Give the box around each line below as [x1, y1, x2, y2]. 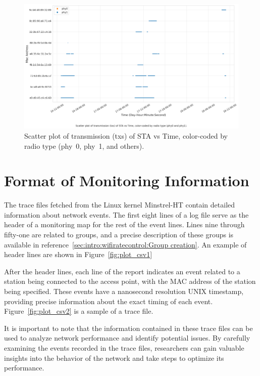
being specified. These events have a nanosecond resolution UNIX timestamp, [4, 286, 244, 297]
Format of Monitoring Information [4, 170, 249, 191]
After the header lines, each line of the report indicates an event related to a [4, 266, 240, 276]
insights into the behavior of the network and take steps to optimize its [4, 352, 224, 363]
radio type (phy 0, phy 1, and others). [24, 140, 144, 151]
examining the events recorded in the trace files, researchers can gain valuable [4, 342, 244, 353]
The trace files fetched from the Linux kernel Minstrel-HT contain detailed [4, 199, 235, 210]
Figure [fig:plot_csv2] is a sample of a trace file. [4, 306, 153, 316]
